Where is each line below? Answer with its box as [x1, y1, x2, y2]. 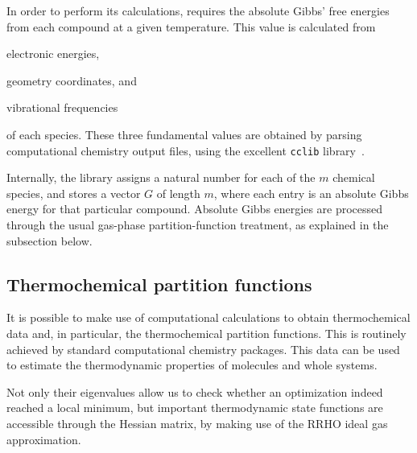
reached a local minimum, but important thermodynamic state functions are [6, 399, 383, 416]
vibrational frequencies [6, 99, 118, 116]
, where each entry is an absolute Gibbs [213, 184, 409, 201]
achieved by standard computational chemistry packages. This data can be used [6, 340, 400, 357]
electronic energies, [6, 45, 100, 62]
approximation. [6, 430, 81, 447]
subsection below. [6, 232, 93, 249]
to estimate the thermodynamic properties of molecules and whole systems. [6, 356, 378, 373]
